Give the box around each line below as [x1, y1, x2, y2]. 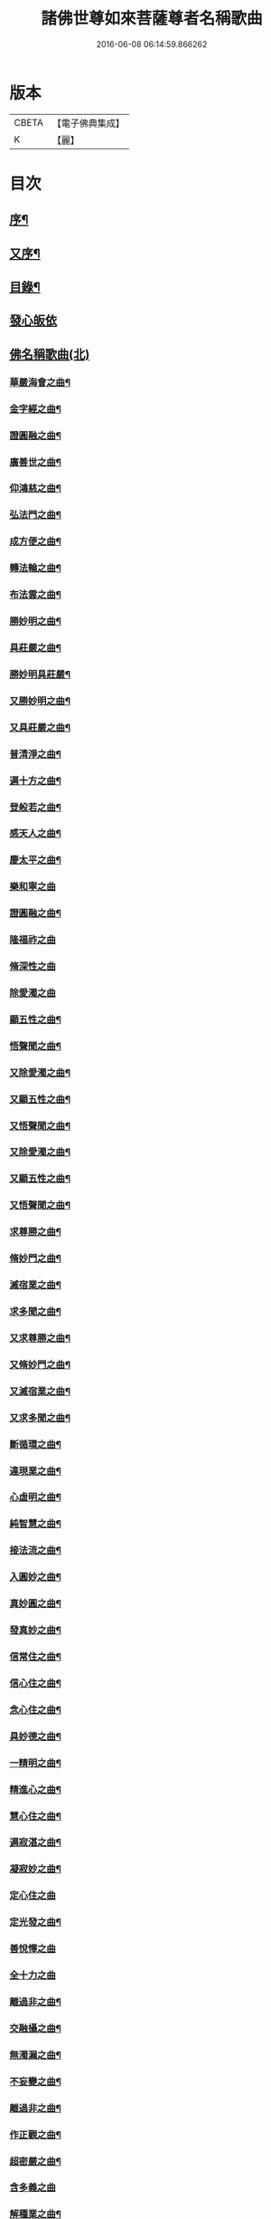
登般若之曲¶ [9, 800, 61, 813]
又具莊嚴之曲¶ [9, 721, 70, 733]
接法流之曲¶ [9, 1545, 61, 1557]
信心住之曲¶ [9, 1677, 61, 1689]
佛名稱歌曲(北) [9, 346, 90, 362]
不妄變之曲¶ [9, 2075, 61, 2088]
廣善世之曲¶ [9, 455, 61, 468]
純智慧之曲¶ [9, 1517, 61, 1530]
